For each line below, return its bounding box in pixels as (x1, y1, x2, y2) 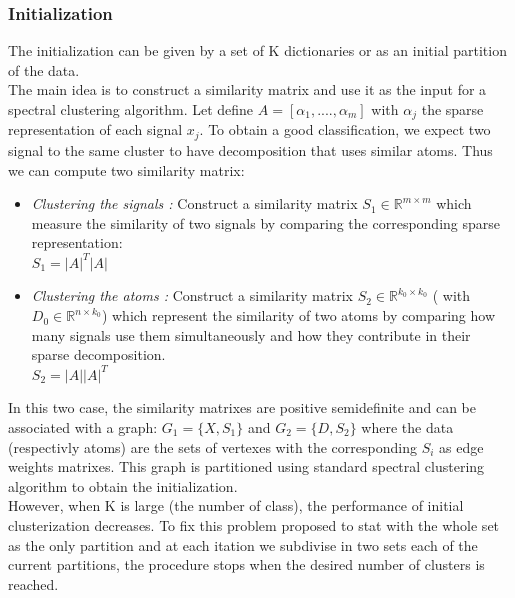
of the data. (8, 59, 80, 80)
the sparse (421, 99, 484, 119)
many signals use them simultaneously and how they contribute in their (31, 324, 471, 345)
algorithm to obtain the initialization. (8, 475, 238, 496)
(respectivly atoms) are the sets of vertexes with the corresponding (8, 436, 417, 457)
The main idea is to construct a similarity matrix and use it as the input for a (8, 79, 487, 100)
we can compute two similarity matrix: (8, 159, 245, 180)
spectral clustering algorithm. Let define (8, 99, 254, 119)
